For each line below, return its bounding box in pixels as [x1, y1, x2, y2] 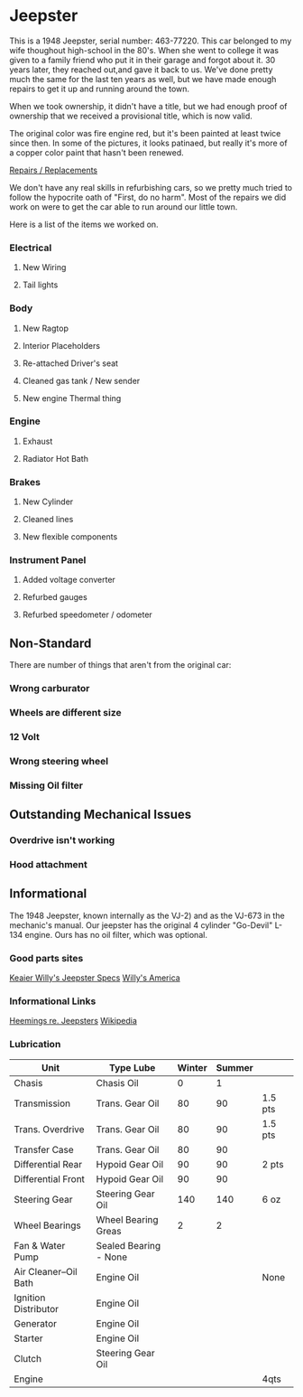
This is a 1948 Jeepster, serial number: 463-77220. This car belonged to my [9, 35, 292, 46]
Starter [14, 1332, 43, 1345]
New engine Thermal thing [22, 392, 122, 403]
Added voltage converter [22, 575, 115, 586]
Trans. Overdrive [14, 1122, 85, 1135]
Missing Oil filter [9, 779, 84, 792]
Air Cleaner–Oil [14, 1265, 78, 1278]
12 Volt [9, 731, 41, 743]
